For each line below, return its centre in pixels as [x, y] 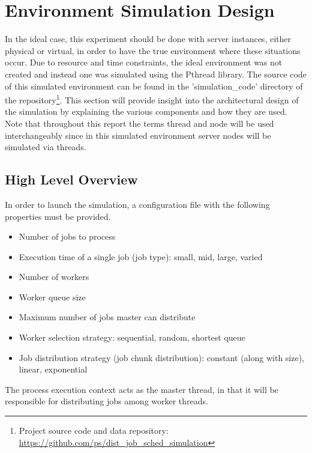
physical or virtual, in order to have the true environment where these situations [153, 50]
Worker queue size [52, 296]
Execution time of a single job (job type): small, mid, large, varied [141, 256]
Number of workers [54, 277]
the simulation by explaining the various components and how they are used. [146, 111]
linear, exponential [53, 369]
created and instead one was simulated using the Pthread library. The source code [156, 74]
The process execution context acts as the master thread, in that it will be [142, 389]
